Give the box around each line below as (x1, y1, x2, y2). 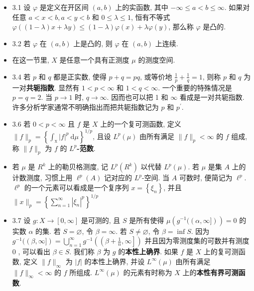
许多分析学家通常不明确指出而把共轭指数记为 (12, 101, 159, 112)
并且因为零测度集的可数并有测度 (144, 235, 250, 246)
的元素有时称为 (123, 267, 172, 277)
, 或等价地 (139, 71, 172, 81)
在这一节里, (12, 55, 49, 65)
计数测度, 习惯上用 (12, 172, 73, 183)
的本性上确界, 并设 (84, 256, 145, 266)
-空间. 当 (141, 172, 170, 183)
